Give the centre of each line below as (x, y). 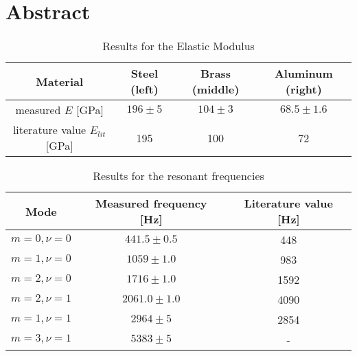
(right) (303, 89)
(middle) (216, 89)
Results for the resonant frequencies (178, 176)
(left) (145, 89)
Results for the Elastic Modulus (178, 46)
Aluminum (303, 74)
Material (60, 81)
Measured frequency (151, 203)
